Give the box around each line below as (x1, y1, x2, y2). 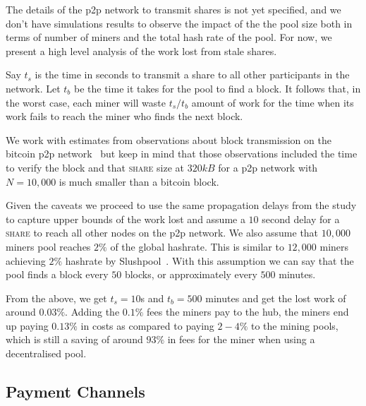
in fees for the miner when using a (167, 332, 315, 347)
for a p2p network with (218, 160, 318, 174)
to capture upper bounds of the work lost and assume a (6, 211, 245, 226)
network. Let (6, 80, 61, 95)
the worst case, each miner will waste (6, 95, 166, 109)
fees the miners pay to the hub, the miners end (147, 304, 349, 319)
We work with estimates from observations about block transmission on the (6, 132, 331, 147)
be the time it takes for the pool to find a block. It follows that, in (73, 80, 361, 95)
